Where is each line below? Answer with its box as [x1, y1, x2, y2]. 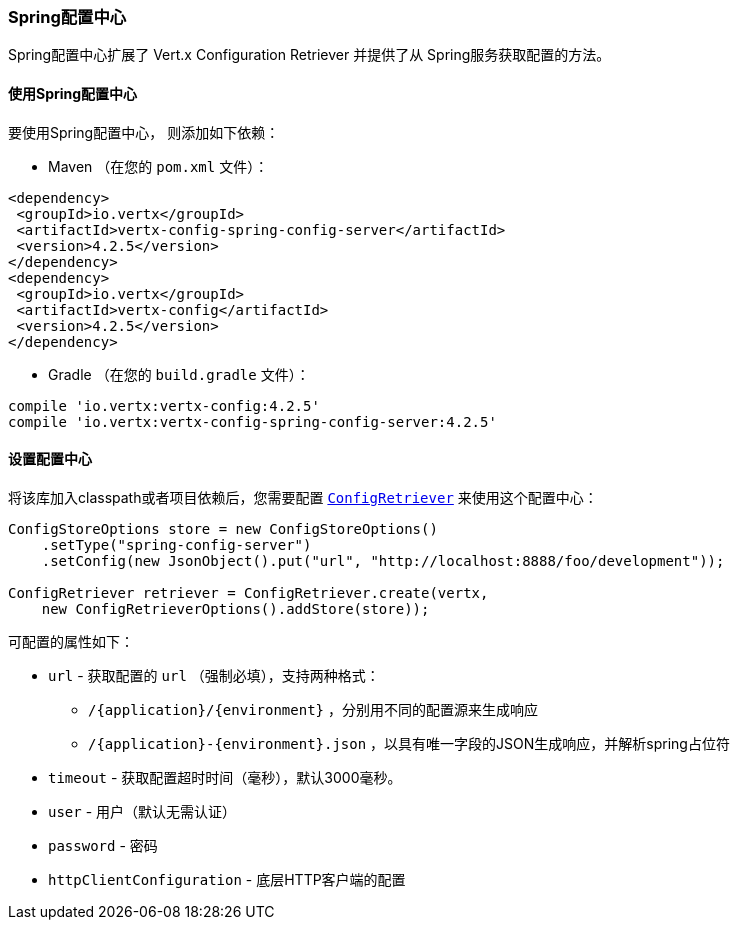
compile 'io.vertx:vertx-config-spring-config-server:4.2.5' [8, 413, 497, 430]
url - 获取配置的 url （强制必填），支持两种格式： [48, 666, 380, 684]
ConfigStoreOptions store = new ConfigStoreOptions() [8, 520, 438, 537]
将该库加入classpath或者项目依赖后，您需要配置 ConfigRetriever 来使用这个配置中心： [8, 488, 598, 506]
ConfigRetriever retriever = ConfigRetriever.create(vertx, [8, 584, 489, 601]
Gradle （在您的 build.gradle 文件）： [48, 365, 310, 383]
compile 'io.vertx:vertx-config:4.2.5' [8, 397, 320, 414]
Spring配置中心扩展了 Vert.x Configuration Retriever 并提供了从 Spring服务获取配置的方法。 [8, 46, 611, 64]
